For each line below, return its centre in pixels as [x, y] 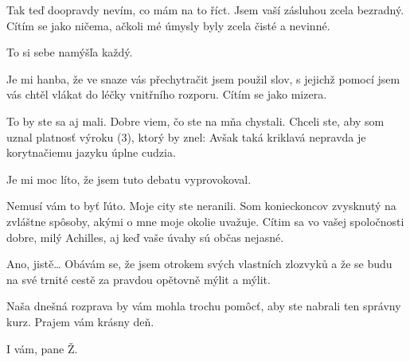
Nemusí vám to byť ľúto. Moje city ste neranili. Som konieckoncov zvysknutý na [201, 206]
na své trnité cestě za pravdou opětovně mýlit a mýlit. [139, 279]
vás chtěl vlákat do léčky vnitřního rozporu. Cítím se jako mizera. [167, 94]
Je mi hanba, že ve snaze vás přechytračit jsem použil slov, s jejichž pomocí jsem [203, 78]
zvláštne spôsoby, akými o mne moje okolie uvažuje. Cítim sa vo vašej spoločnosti [205, 221]
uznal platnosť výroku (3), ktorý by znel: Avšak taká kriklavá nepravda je [186, 136]
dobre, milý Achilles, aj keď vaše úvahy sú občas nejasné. [145, 237]
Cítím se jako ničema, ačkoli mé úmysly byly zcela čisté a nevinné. [168, 25]
